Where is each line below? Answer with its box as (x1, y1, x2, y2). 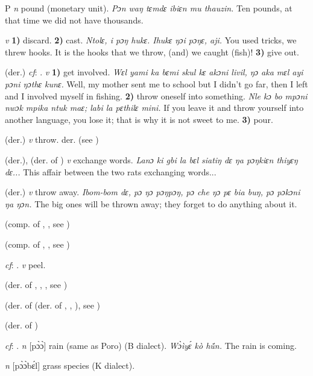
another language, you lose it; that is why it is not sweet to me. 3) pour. (5, 113, 273, 125)
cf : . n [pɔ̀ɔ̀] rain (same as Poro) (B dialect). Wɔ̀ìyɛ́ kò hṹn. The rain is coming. (5, 339, 297, 351)
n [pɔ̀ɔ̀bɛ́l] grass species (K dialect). (5, 359, 135, 372)
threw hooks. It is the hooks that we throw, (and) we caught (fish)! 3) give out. (5, 45, 299, 58)
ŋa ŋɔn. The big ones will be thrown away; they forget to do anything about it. (5, 197, 297, 210)
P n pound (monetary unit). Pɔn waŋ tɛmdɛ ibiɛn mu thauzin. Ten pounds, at (5, 2, 292, 14)
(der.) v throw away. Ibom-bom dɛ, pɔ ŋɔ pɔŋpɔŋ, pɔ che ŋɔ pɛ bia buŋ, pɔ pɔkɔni (5, 186, 300, 198)
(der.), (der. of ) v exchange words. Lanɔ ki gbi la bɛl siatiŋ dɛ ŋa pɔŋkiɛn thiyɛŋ (5, 153, 298, 166)
